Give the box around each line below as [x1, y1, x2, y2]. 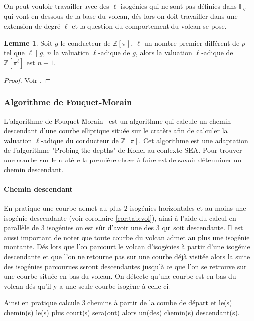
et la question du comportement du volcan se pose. [72, 21, 227, 31]
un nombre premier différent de [144, 37, 240, 48]
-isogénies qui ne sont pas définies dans [118, 1, 237, 11]
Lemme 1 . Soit [4, 37, 53, 48]
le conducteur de [60, 37, 111, 48]
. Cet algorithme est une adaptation [139, 135, 248, 145]
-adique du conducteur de [41, 135, 119, 145]
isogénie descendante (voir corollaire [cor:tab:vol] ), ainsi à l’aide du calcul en [4, 212, 236, 223]
